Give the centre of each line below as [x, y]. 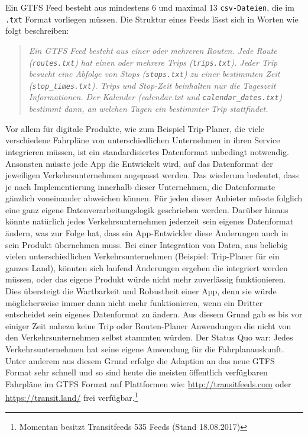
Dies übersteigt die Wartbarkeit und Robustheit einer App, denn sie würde [141, 291]
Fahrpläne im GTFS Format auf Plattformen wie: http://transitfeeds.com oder [148, 383]
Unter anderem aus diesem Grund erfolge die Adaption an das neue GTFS [140, 360]
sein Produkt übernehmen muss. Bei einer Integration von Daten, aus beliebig [147, 244]
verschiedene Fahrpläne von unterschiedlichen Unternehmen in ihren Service [143, 140]
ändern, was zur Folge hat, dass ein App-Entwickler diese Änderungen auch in [147, 233]
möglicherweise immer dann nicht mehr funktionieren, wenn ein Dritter [134, 302]
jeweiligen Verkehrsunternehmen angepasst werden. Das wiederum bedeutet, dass [152, 175]
